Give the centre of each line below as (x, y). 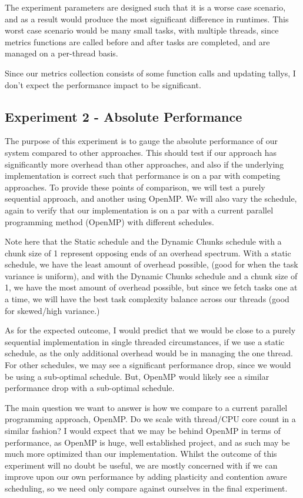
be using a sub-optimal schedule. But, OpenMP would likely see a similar (137, 376)
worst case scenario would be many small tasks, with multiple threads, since (142, 30)
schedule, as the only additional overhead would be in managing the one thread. (149, 353)
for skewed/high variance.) (52, 310)
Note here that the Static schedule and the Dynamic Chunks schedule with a (143, 241)
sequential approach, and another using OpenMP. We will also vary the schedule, (151, 198)
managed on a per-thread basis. (61, 53)
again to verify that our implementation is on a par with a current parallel (139, 210)
